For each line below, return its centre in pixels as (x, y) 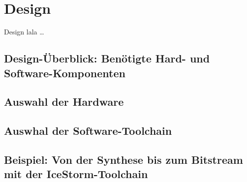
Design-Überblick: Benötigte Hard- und (107, 58)
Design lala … (24, 32)
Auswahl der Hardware (64, 102)
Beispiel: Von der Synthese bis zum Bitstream (123, 159)
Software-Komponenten (65, 73)
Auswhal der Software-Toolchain (88, 131)
